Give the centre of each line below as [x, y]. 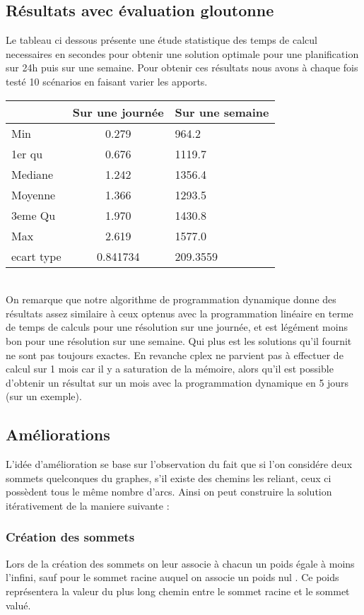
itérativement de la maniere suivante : [88, 505]
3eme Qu [34, 215]
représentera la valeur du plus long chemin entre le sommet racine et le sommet [178, 591]
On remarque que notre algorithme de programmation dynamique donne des [171, 299]
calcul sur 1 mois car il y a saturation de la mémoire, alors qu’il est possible [170, 369]
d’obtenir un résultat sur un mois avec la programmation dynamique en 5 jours [177, 382]
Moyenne [34, 194]
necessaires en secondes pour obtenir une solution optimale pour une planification [182, 53]
